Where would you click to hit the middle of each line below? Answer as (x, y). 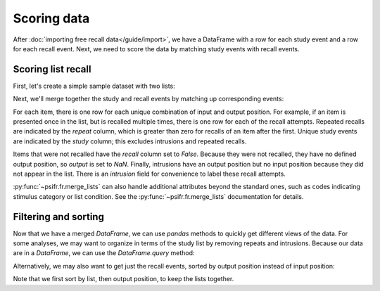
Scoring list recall (52, 69)
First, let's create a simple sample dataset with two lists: (94, 86)
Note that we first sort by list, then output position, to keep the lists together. (123, 279)
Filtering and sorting (59, 217)
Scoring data (51, 18)
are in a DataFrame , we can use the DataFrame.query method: (104, 253)
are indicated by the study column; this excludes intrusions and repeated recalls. (130, 141)
